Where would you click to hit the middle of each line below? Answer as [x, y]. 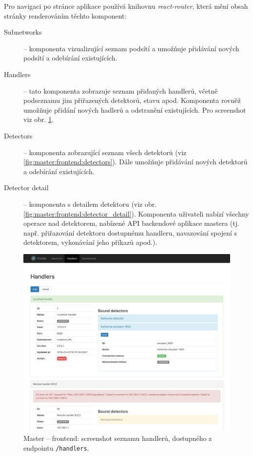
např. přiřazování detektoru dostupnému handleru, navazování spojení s [130, 232]
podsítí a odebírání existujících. [70, 58]
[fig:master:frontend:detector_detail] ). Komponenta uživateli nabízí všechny [136, 213]
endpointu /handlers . [56, 448]
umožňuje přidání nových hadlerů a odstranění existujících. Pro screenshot [135, 109]
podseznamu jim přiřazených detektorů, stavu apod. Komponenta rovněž [132, 100]
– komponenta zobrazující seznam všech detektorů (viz [105, 152]
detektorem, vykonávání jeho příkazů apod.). [90, 242]
